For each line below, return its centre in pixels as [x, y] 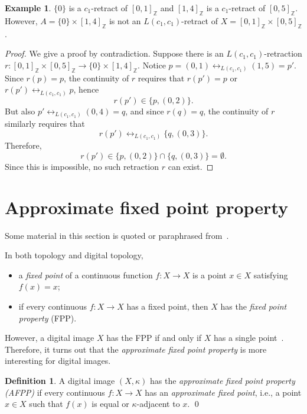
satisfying [271, 275]
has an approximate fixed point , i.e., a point [223, 392]
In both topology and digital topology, [74, 255]
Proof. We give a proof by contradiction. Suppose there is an [114, 53]
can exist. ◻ [191, 166]
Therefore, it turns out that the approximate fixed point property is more [136, 349]
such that [46, 404]
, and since [145, 111]
